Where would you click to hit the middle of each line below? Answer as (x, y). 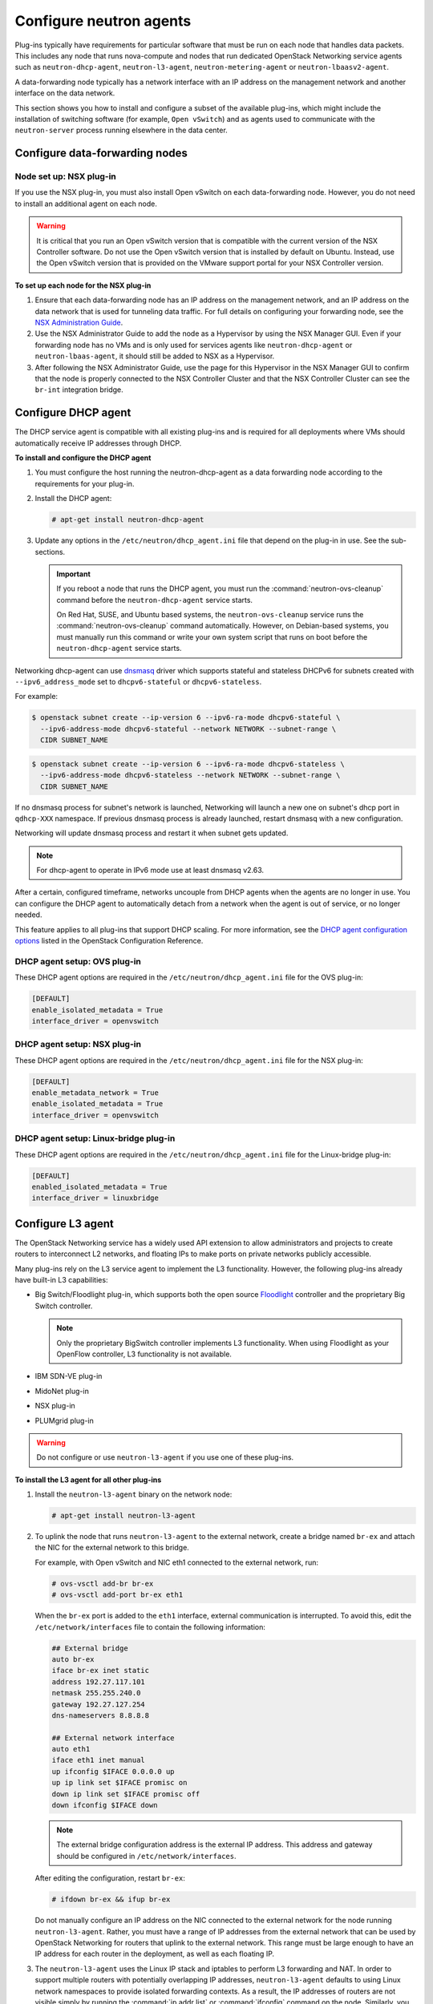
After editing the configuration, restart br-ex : (110, 1878)
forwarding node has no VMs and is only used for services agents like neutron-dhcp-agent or (194, 345)
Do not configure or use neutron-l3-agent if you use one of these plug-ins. (165, 1457)
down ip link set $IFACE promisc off (126, 1794)
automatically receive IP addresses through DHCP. (98, 443)
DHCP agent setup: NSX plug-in (78, 1044)
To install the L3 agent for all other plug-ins (88, 1480)
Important (74, 574)
